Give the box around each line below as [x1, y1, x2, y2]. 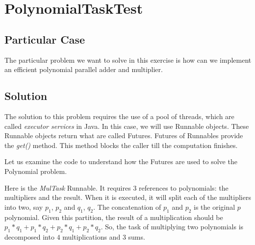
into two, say [4, 201, 43, 212]
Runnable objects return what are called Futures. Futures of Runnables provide [4, 130, 243, 141]
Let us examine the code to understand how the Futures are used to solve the [4, 156, 237, 167]
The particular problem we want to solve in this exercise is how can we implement [4, 54, 252, 65]
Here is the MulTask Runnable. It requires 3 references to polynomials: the [4, 182, 229, 193]
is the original [194, 201, 235, 212]
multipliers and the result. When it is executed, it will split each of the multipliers [4, 192, 251, 202]
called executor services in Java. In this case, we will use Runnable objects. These [4, 121, 249, 131]
